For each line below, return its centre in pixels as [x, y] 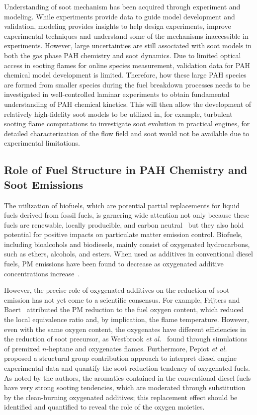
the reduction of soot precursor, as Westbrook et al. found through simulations [126, 339]
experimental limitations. [42, 143]
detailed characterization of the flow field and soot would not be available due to [127, 133]
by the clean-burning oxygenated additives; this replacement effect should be [121, 397]
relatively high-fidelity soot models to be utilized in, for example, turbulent [118, 114]
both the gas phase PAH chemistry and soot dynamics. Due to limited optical [123, 55]
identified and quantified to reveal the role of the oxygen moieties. [104, 407]
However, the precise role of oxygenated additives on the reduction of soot [117, 290]
